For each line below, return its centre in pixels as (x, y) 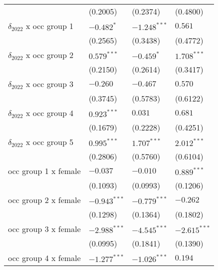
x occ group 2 (49, 55)
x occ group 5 (49, 142)
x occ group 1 (49, 26)
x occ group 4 (49, 113)
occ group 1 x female (44, 171)
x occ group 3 (49, 84)
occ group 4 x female (44, 258)
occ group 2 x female (44, 200)
